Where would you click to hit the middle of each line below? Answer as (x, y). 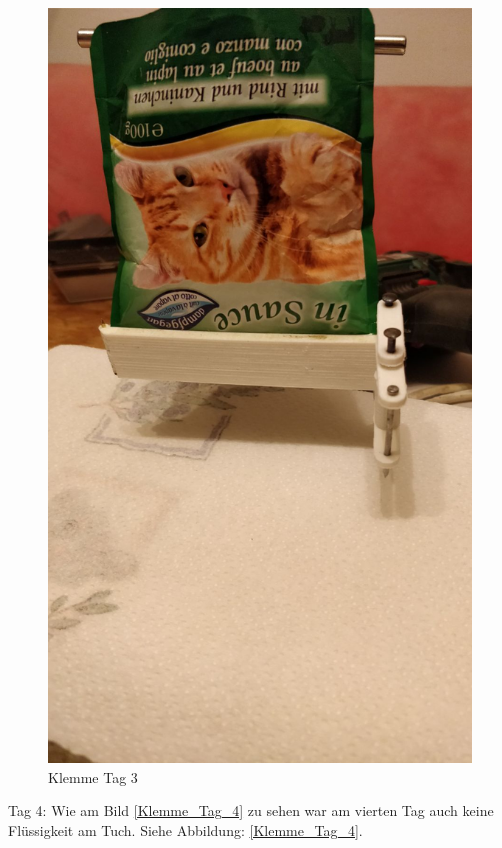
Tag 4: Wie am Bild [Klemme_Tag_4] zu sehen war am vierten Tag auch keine (251, 810)
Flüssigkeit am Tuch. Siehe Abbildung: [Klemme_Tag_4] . (185, 829)
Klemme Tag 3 (93, 776)
